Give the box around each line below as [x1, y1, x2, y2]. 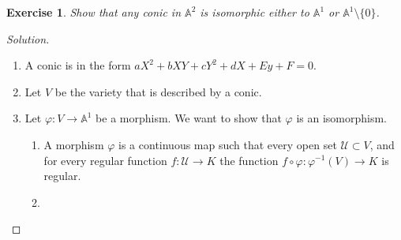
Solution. [6, 30, 50, 47]
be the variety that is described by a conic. [54, 83, 262, 99]
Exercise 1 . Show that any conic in [6, 4, 182, 20]
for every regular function [43, 152, 167, 168]
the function [219, 152, 279, 168]
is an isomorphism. [296, 110, 388, 126]
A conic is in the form [24, 57, 131, 73]
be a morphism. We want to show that [96, 110, 282, 126]
